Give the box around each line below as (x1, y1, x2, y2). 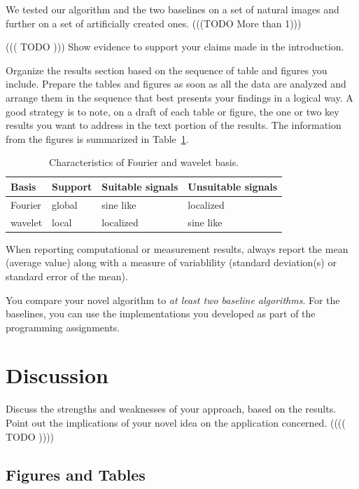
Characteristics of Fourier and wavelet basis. (49, 155, 239, 170)
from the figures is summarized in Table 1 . (6, 131, 189, 146)
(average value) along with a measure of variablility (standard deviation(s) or (6, 255, 337, 270)
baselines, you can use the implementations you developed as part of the (6, 306, 316, 321)
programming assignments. (6, 319, 120, 334)
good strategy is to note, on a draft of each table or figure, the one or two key (6, 104, 339, 118)
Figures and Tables (6, 463, 146, 485)
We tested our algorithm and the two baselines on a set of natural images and (6, 2, 339, 16)
